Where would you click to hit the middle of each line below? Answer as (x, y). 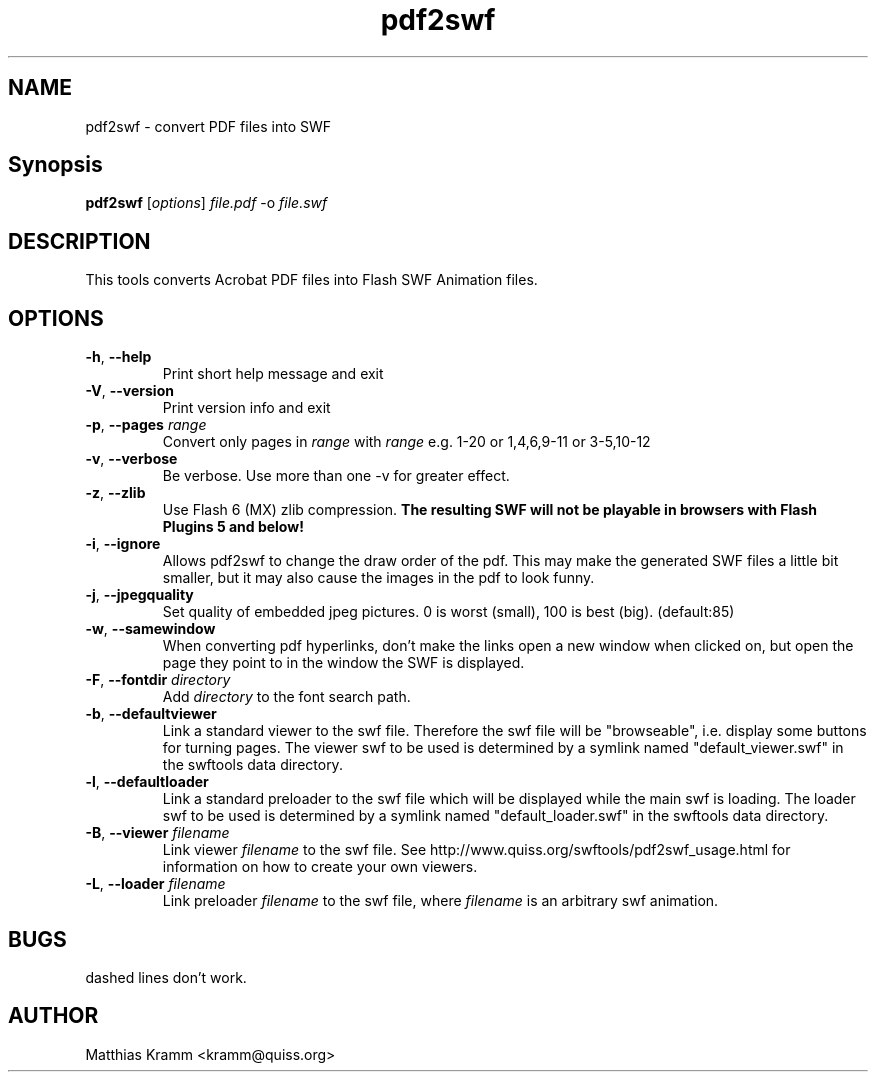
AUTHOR (53, 1016)
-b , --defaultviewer (151, 714)
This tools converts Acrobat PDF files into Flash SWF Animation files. (311, 280)
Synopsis (55, 165)
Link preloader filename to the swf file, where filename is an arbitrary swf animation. (440, 901)
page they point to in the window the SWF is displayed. (343, 663)
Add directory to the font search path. (286, 697)
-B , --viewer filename (157, 833)
